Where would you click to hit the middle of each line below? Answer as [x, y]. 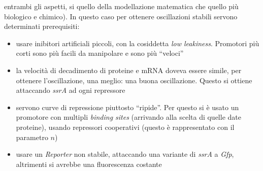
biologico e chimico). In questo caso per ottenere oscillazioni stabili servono [121, 16]
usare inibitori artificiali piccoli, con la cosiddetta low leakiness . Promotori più [138, 43]
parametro [32, 137]
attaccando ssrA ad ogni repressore [71, 90]
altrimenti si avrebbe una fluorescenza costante [89, 164]
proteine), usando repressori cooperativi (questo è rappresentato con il [125, 127]
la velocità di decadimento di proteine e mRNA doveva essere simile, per [129, 70]
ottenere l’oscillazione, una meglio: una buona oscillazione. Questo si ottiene [134, 80]
